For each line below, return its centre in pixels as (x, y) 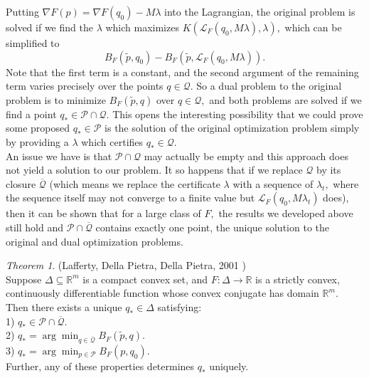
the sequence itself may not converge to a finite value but (130, 198)
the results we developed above (286, 213)
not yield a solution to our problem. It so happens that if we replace (154, 170)
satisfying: (180, 306)
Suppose (24, 279)
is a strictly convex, (298, 279)
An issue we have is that (59, 156)
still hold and (34, 227)
